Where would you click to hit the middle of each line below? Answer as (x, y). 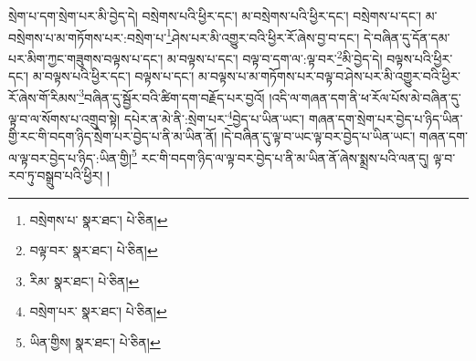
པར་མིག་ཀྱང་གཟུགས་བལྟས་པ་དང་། (86, 58)
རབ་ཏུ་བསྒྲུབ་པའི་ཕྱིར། (56, 175)
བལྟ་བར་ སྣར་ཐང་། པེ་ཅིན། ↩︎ (94, 250)
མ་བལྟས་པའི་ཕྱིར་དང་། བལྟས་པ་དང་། (113, 76)
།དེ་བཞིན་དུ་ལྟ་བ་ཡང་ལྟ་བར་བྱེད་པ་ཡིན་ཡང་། (318, 136)
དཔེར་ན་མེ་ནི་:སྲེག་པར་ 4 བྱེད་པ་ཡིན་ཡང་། (214, 117)
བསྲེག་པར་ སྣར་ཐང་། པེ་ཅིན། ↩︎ (98, 311)
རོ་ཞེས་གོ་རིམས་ (44, 97)
